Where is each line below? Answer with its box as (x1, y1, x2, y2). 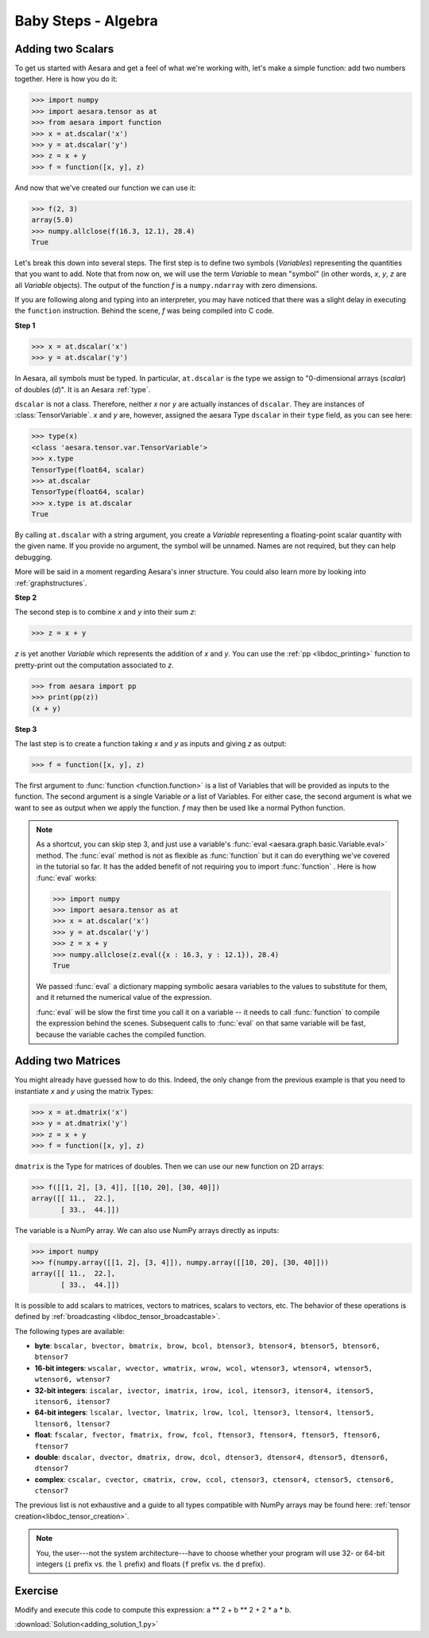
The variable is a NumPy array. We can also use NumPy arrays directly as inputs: (14, 1225, 280, 1235)
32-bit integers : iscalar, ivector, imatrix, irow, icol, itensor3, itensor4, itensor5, (34, 1385, 375, 1395)
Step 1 (14, 321, 36, 330)
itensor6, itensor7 (34, 1397, 110, 1406)
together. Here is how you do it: (14, 74, 118, 84)
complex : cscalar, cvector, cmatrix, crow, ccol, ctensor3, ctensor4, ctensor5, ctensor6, (34, 1474, 395, 1484)
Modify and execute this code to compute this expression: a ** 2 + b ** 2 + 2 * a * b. (14, 1605, 292, 1614)
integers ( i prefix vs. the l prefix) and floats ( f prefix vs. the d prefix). (36, 1559, 266, 1569)
